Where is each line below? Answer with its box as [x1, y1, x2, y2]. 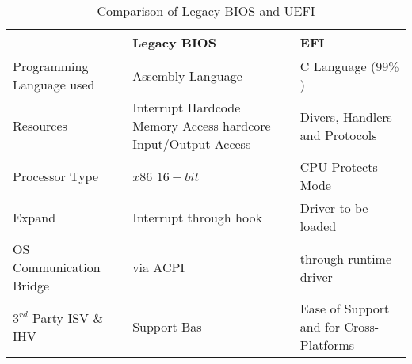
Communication [13, 258, 101, 276]
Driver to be [299, 199, 368, 217]
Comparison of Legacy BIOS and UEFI [97, 2, 315, 20]
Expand [13, 207, 56, 226]
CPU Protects [299, 157, 378, 176]
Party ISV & [32, 308, 103, 327]
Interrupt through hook [132, 207, 262, 226]
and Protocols [299, 125, 377, 144]
